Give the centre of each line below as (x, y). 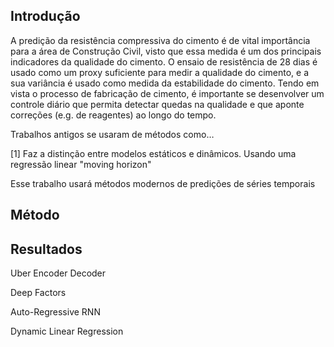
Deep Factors (38, 293)
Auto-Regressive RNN (55, 312)
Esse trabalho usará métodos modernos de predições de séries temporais (163, 183)
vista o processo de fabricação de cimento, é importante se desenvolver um (167, 93)
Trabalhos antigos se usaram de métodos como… (112, 134)
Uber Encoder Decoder (58, 273)
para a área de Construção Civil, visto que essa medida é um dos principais (166, 51)
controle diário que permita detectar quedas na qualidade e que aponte (157, 104)
